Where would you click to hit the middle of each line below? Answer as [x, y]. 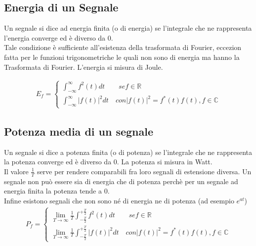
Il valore [16, 171]
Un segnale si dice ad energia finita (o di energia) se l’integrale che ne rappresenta [128, 28]
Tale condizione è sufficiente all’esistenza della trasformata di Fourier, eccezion [123, 47]
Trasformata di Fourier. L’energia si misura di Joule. [84, 67]
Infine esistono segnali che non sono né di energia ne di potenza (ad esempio [119, 200]
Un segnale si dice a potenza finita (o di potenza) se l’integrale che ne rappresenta [128, 152]
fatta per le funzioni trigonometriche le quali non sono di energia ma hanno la [122, 57]
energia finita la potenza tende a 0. [57, 191]
